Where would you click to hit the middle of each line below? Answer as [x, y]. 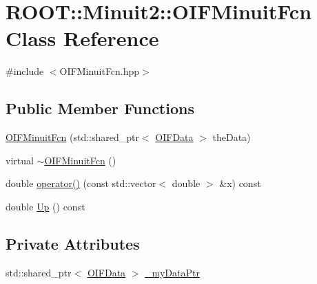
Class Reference [82, 38]
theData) [232, 137]
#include [25, 71]
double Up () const [45, 206]
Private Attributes [73, 243]
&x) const [240, 183]
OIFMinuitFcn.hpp [100, 71]
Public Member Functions [100, 108]
